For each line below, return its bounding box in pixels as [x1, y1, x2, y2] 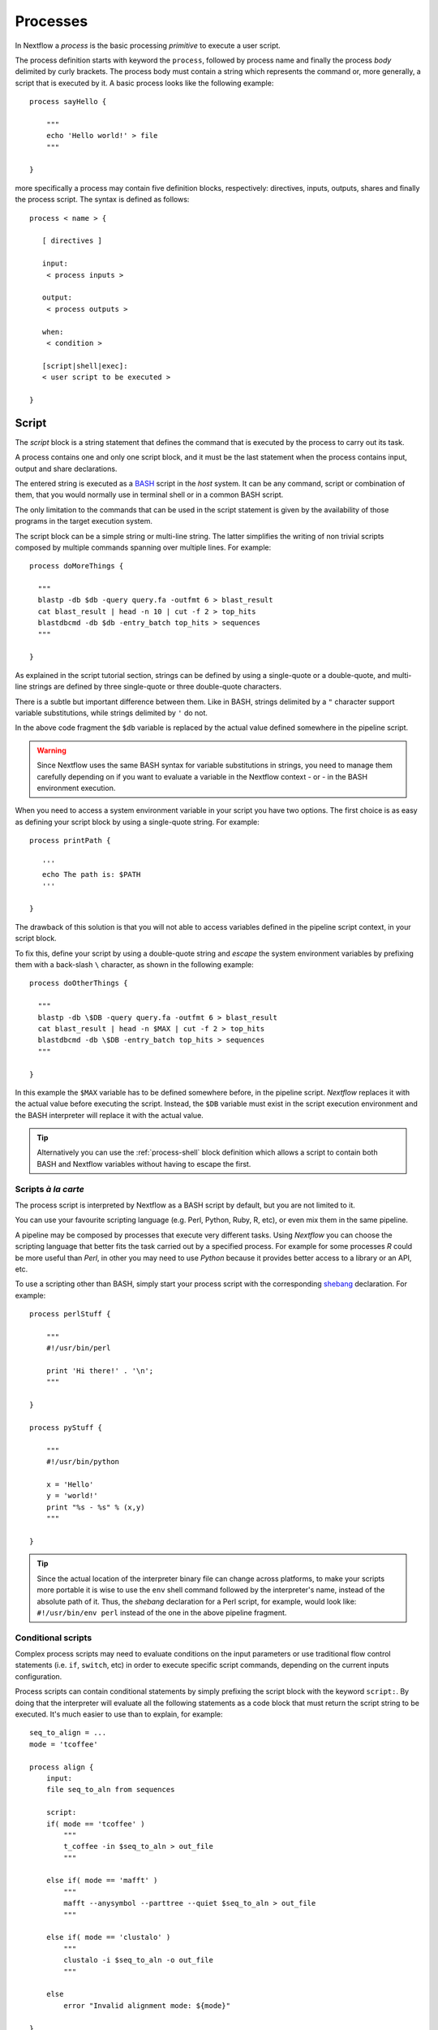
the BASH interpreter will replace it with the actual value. [15, 1110, 204, 1120]
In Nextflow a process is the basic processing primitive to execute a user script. [15, 41, 281, 50]
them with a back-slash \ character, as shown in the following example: [15, 960, 255, 970]
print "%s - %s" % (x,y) [45, 1502, 145, 1512]
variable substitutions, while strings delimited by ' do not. [15, 707, 208, 718]
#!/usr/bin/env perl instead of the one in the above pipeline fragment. [36, 1608, 287, 1618]
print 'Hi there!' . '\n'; [45, 1367, 154, 1376]
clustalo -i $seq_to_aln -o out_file [63, 1955, 214, 1965]
